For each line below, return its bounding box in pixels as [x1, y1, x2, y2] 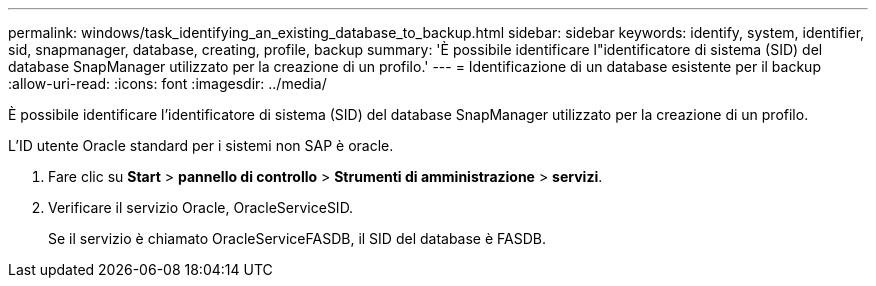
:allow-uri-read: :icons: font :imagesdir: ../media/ [8, 75, 327, 92]
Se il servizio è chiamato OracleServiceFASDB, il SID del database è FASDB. [48, 230, 546, 247]
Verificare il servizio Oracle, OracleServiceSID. [48, 199, 354, 216]
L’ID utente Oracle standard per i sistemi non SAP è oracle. [8, 137, 394, 154]
